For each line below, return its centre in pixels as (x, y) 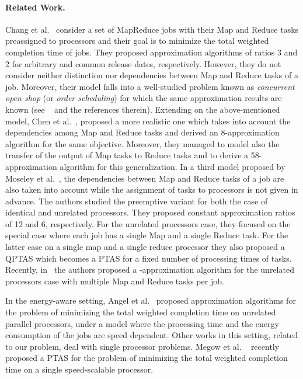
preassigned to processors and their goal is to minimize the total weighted (137, 41)
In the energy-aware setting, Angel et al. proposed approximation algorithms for (151, 300)
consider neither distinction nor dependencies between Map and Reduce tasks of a (152, 75)
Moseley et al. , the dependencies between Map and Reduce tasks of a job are (145, 178)
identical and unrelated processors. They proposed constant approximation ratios (150, 212)
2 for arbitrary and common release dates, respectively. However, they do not (143, 63)
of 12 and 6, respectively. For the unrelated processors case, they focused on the (148, 223)
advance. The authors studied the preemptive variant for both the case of (137, 201)
